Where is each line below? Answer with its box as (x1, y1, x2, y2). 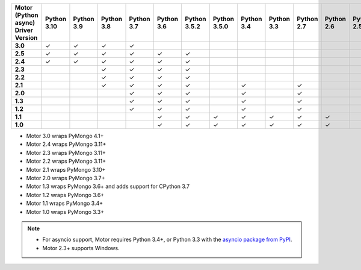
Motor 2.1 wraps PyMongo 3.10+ (26, 166, 106, 173)
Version (14, 34, 38, 42)
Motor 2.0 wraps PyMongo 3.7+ (26, 174, 105, 181)
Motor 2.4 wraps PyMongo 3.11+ (26, 140, 106, 148)
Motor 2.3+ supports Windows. (42, 244, 120, 251)
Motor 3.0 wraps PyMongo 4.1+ (26, 133, 104, 139)
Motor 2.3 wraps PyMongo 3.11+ (26, 149, 106, 156)
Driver (14, 26, 33, 34)
